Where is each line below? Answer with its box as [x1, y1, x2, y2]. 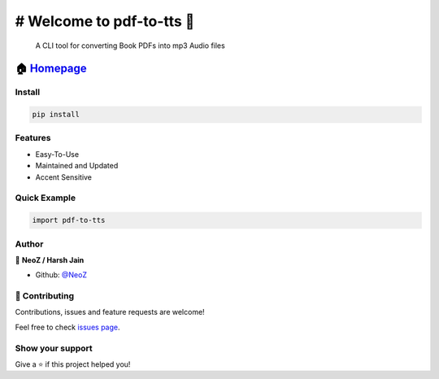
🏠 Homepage [15, 62, 87, 76]
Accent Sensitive [35, 172, 93, 182]
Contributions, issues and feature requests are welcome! [15, 307, 205, 317]
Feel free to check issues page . [15, 322, 120, 332]
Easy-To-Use [35, 149, 80, 159]
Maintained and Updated [35, 161, 119, 171]
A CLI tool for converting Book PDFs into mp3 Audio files [35, 41, 225, 50]
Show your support [15, 342, 93, 354]
